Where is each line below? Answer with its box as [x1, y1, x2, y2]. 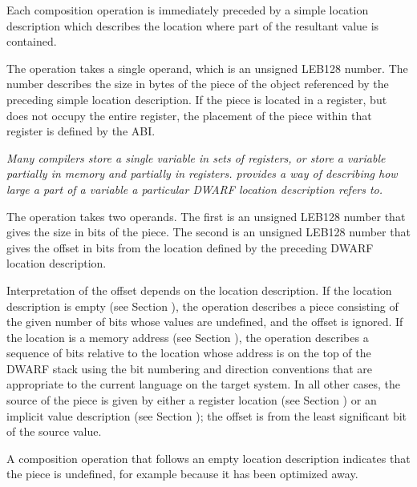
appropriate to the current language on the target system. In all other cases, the [6, 376, 400, 392]
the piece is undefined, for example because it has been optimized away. [6, 465, 358, 482]
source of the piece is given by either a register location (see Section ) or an [6, 392, 377, 409]
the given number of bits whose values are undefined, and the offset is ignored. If [6, 313, 403, 330]
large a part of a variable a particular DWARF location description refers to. [6, 180, 383, 197]
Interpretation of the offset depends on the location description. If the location [6, 281, 392, 298]
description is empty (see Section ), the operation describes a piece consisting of [6, 297, 399, 314]
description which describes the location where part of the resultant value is [6, 17, 379, 34]
